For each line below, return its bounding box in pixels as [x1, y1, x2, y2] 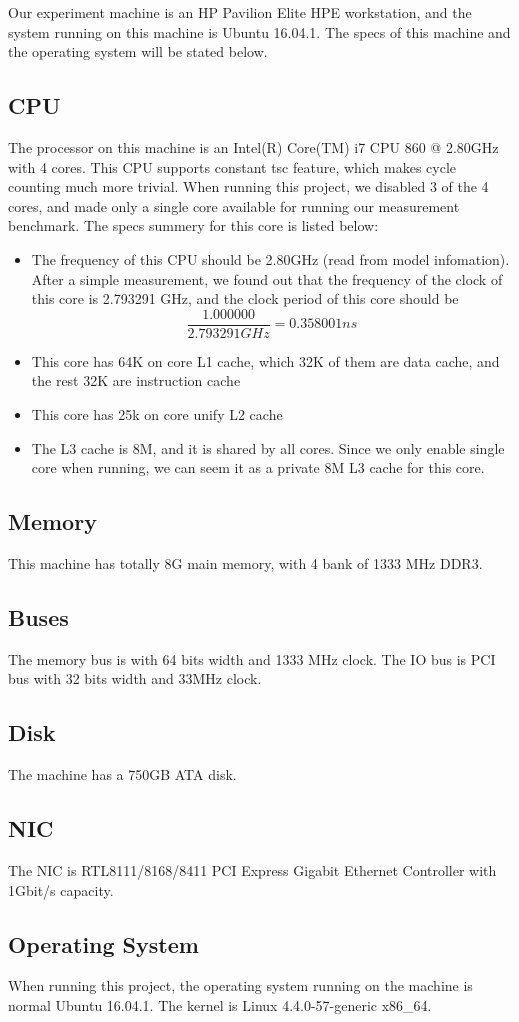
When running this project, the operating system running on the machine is [8, 975, 473, 996]
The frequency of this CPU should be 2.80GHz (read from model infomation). [31, 248, 510, 269]
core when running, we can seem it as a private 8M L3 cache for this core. [31, 457, 485, 478]
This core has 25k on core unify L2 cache [31, 403, 283, 424]
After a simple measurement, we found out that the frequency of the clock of [31, 268, 503, 289]
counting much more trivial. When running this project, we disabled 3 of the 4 [8, 176, 489, 197]
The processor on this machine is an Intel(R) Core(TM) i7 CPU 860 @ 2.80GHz [8, 136, 499, 157]
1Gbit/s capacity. [8, 879, 114, 900]
